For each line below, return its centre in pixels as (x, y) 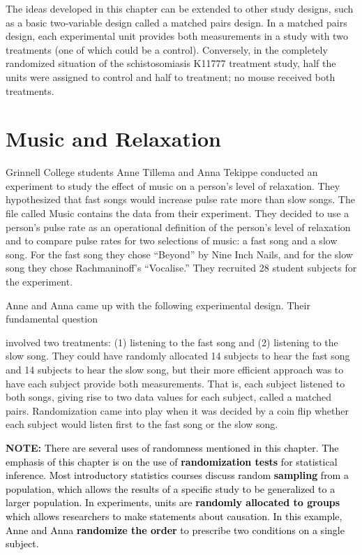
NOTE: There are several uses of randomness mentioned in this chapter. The (172, 447)
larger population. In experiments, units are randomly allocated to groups (173, 502)
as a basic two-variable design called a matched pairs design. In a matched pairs (176, 22)
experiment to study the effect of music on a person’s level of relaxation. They (173, 185)
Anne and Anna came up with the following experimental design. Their (158, 305)
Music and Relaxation (113, 139)
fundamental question (52, 319)
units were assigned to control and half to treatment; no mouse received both (171, 76)
